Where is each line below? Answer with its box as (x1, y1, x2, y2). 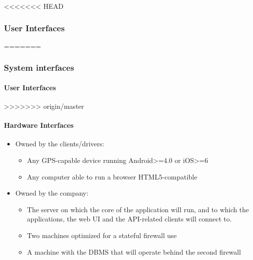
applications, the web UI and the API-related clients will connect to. (27, 214, 232, 224)
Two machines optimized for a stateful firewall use (27, 230, 177, 240)
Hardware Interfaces (4, 120, 74, 130)
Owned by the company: (15, 188, 89, 198)
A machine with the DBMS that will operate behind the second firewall (27, 246, 241, 257)
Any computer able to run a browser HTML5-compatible (27, 171, 197, 181)
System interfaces (4, 61, 74, 74)
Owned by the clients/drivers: (15, 139, 104, 149)
